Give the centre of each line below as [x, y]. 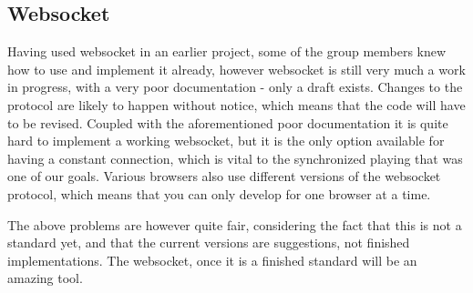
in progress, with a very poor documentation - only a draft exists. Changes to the [235, 87]
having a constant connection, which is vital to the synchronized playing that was [235, 158]
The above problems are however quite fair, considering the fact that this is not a [235, 224]
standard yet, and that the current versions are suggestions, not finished [209, 242]
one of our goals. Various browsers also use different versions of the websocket [224, 176]
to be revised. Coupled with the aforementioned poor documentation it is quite [228, 122]
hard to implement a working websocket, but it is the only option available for [226, 141]
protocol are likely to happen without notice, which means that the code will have [236, 104]
